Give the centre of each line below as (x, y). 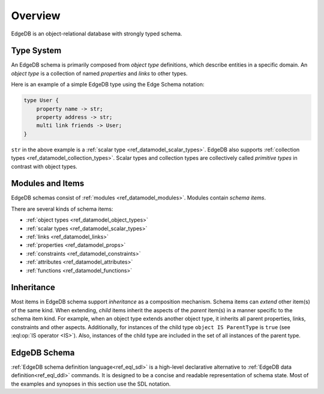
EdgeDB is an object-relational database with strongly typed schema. (97, 34)
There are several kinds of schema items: (62, 209)
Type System (36, 51)
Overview (36, 16)
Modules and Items (48, 183)
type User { (41, 100)
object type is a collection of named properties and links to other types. (99, 73)
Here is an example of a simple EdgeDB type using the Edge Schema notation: (108, 85)
